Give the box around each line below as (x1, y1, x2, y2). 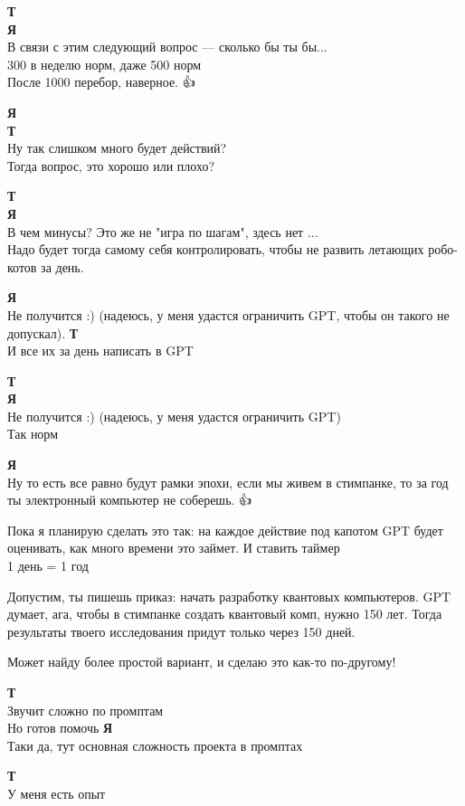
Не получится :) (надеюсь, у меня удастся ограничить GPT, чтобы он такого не (7, 305, 450, 324)
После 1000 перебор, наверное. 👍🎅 (7, 72, 199, 91)
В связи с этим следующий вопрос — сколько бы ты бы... (7, 37, 327, 56)
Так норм (7, 424, 59, 443)
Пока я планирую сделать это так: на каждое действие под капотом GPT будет (7, 520, 443, 539)
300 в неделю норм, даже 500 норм (7, 54, 202, 73)
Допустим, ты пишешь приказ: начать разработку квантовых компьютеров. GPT (7, 586, 451, 605)
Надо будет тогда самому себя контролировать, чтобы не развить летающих (7, 240, 424, 259)
